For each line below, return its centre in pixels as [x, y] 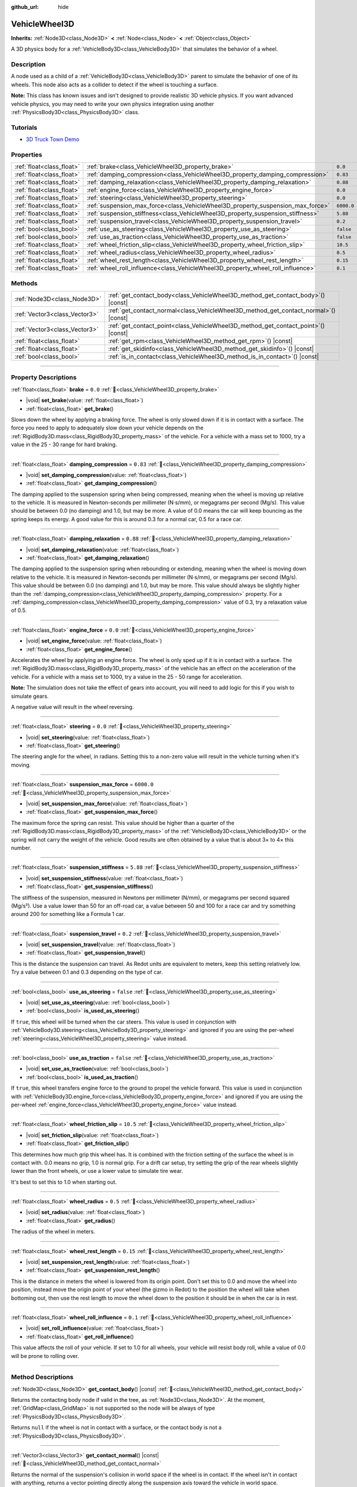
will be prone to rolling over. [45, 1356]
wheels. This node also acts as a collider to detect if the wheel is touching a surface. [115, 84]
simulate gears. [30, 696]
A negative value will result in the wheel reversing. [72, 707]
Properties [27, 155]
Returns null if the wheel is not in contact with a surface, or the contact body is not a [116, 1428]
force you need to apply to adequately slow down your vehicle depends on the [107, 428]
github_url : [25, 7]
